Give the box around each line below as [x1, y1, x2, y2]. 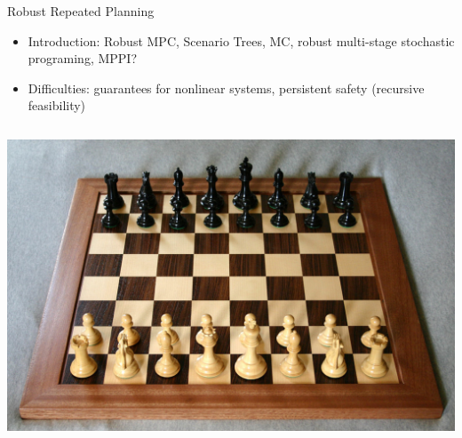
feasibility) [28, 96, 86, 115]
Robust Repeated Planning [7, 2, 155, 20]
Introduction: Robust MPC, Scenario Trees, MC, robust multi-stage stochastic [28, 31, 455, 50]
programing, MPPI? [28, 49, 138, 68]
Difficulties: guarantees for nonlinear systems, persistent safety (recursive [28, 78, 425, 97]
